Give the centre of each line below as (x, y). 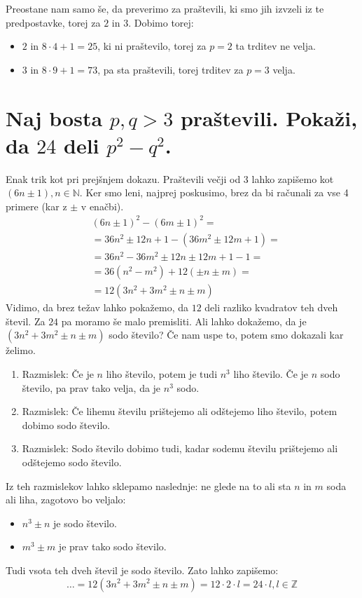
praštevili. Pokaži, (269, 117)
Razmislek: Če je (58, 373)
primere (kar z (36, 206)
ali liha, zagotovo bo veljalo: (66, 500)
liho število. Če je (271, 373)
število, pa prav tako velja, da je (91, 387)
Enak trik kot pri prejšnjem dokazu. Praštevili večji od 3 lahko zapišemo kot (170, 178)
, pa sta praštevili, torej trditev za (170, 69)
